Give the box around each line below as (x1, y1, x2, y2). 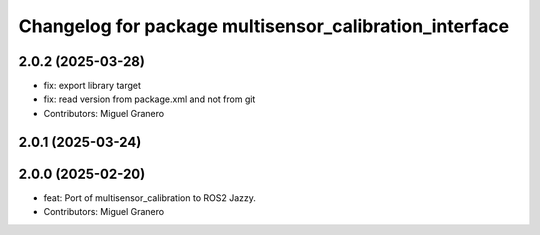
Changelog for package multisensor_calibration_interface (18, 15, 510, 37)
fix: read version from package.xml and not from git (43, 93, 256, 105)
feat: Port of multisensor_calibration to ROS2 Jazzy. (43, 191, 257, 204)
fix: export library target (43, 80, 142, 92)
